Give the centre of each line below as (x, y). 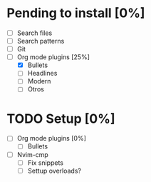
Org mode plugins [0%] (51, 138)
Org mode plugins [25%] (53, 57)
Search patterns (41, 41)
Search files (35, 33)
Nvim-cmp (33, 154)
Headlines (42, 74)
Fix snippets (46, 163)
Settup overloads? (54, 171)
